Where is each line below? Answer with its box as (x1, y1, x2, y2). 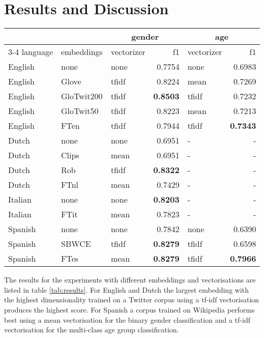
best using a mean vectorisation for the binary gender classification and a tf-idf (4, 314, 250, 325)
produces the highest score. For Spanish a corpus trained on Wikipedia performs (4, 304, 255, 315)
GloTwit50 (61, 105, 99, 117)
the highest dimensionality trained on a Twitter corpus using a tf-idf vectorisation (4, 294, 259, 305)
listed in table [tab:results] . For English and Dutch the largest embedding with (4, 284, 249, 295)
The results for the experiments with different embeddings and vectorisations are (4, 274, 256, 285)
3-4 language (8, 46, 53, 58)
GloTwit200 (61, 90, 103, 102)
